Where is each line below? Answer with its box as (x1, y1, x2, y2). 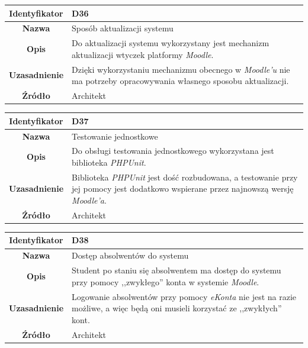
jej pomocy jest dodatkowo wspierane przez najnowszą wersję (72, 182, 294, 195)
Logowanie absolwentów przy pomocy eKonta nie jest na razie (72, 290, 297, 302)
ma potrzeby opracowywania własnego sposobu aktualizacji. (72, 75, 289, 87)
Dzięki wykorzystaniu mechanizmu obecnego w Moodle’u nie (72, 63, 290, 75)
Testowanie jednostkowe (72, 130, 158, 142)
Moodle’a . (72, 194, 107, 206)
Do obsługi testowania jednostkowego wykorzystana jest (72, 144, 274, 157)
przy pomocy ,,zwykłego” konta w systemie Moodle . (72, 275, 259, 288)
